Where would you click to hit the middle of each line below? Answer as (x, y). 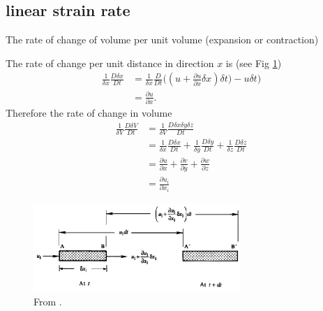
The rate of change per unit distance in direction (110, 63)
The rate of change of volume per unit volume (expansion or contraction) (162, 39)
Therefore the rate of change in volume (89, 113)
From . (48, 301)
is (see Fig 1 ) (254, 63)
